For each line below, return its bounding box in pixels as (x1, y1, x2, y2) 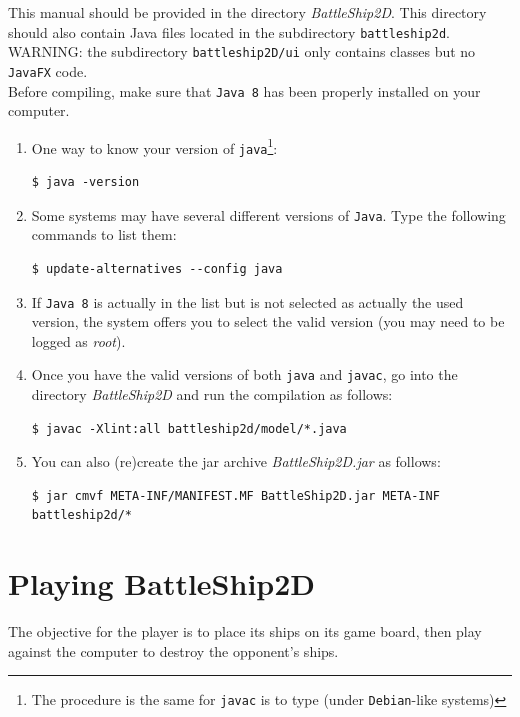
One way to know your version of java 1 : (31, 134, 278, 158)
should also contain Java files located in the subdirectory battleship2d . (8, 21, 450, 42)
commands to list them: (31, 224, 177, 245)
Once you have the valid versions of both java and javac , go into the (31, 364, 458, 385)
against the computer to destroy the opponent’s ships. (8, 640, 339, 661)
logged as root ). (31, 330, 126, 351)
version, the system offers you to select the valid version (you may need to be (31, 311, 505, 332)
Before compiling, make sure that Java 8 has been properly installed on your (8, 80, 481, 101)
